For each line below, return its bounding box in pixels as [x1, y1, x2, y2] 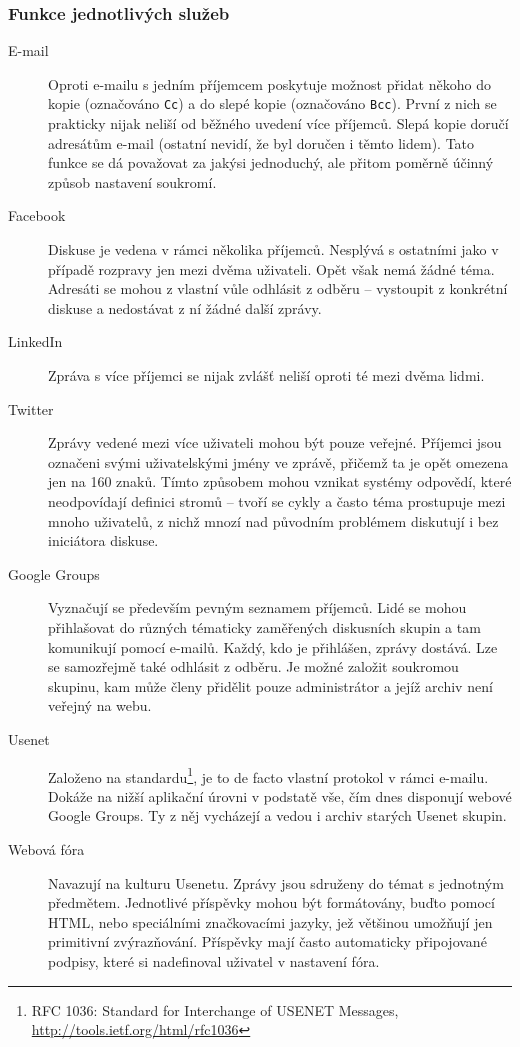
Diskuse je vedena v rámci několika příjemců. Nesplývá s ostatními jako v [48, 239, 499, 260]
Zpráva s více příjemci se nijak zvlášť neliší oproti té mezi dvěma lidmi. [48, 365, 485, 385]
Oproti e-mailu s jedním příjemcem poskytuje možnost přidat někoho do [48, 73, 491, 94]
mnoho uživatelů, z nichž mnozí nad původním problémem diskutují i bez [48, 510, 499, 531]
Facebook [8, 205, 66, 226]
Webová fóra [8, 838, 85, 859]
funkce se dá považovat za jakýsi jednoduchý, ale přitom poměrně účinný [48, 152, 494, 173]
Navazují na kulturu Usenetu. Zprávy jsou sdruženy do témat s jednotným [48, 872, 504, 893]
